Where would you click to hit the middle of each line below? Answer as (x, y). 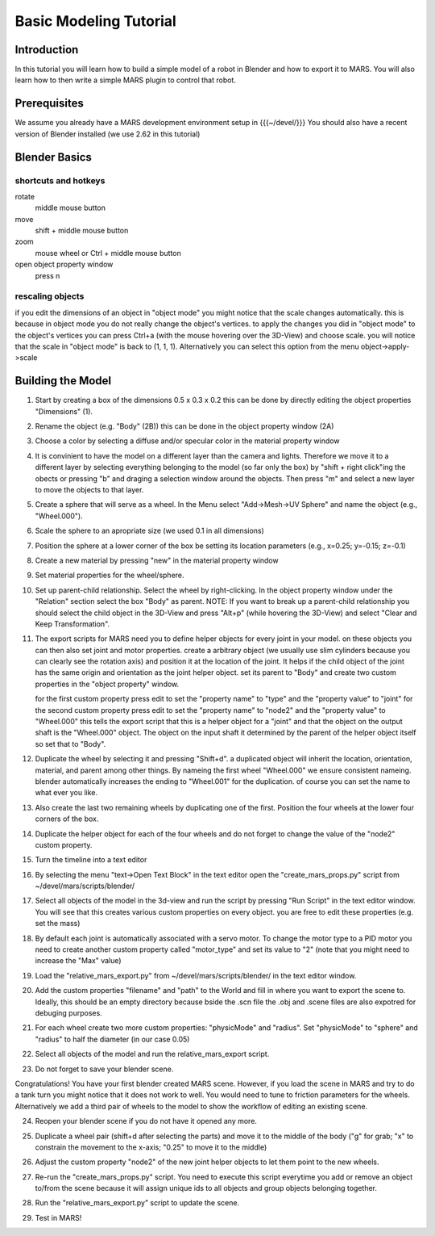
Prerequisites (49, 104)
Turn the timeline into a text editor (91, 860)
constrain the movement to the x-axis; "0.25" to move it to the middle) (151, 1147)
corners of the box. (67, 819)
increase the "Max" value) (78, 961)
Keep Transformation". (72, 624)
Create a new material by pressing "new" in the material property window (157, 560)
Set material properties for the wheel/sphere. (110, 575)
